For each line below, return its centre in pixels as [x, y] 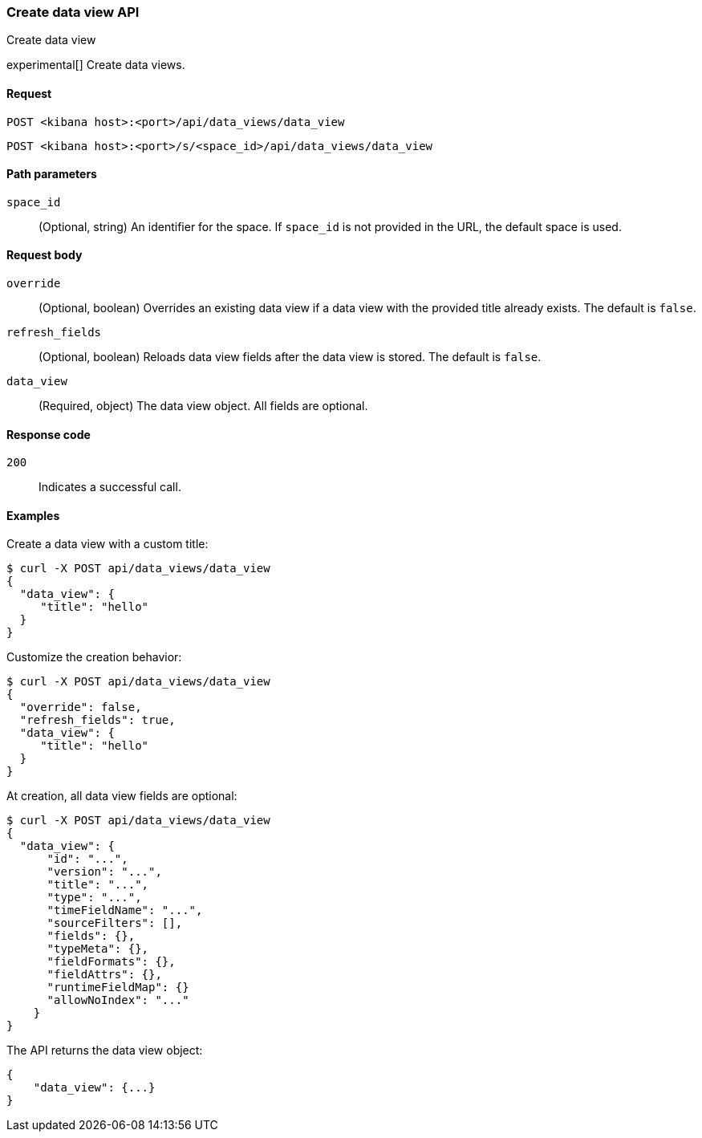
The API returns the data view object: [105, 1051]
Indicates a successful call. [110, 487]
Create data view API [73, 12]
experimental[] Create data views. [96, 65]
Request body [45, 255]
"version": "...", [104, 872]
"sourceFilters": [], [115, 923]
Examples [33, 515]
